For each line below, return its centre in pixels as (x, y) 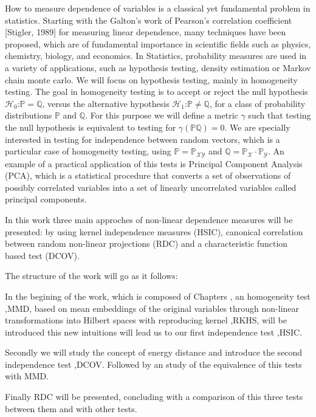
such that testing (280, 115)
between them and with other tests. (71, 408)
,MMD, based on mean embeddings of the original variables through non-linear (152, 308)
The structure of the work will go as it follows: (91, 276)
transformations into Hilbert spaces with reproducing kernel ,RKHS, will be (146, 320)
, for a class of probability (257, 103)
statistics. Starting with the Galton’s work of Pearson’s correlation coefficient (149, 20)
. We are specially (257, 127)
